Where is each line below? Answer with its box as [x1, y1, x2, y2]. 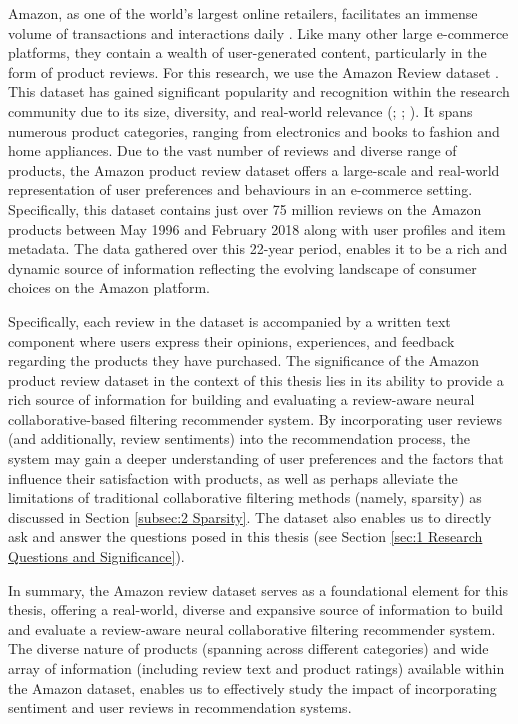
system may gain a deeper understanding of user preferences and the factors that [8, 448, 504, 469]
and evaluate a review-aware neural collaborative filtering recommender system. [8, 618, 496, 639]
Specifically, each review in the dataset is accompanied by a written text [8, 310, 451, 331]
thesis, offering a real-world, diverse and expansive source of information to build [8, 599, 503, 620]
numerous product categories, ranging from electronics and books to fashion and [8, 120, 500, 141]
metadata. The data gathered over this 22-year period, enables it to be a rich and [8, 238, 508, 259]
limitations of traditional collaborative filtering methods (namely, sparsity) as [8, 487, 482, 508]
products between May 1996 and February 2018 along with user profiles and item [8, 218, 506, 239]
